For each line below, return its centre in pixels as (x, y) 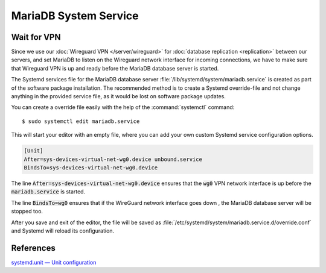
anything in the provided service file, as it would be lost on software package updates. (119, 96)
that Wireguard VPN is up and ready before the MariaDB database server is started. (115, 68)
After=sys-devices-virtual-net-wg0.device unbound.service (113, 159)
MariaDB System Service (75, 16)
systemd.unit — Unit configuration (54, 262)
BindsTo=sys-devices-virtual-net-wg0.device (91, 168)
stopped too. (27, 212)
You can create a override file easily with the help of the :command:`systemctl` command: (123, 107)
